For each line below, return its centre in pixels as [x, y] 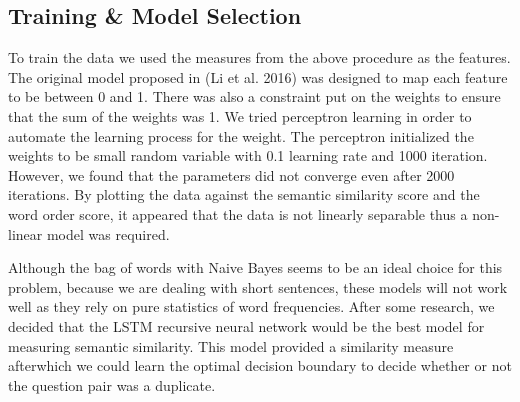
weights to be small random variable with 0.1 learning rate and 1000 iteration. [248, 155]
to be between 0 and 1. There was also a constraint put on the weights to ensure [254, 96]
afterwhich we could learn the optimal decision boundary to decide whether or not [260, 365]
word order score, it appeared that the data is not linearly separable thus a [238, 213]
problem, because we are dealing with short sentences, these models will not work [258, 286]
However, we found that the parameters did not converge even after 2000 [231, 174]
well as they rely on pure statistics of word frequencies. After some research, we [251, 306]
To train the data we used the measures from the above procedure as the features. [259, 57]
